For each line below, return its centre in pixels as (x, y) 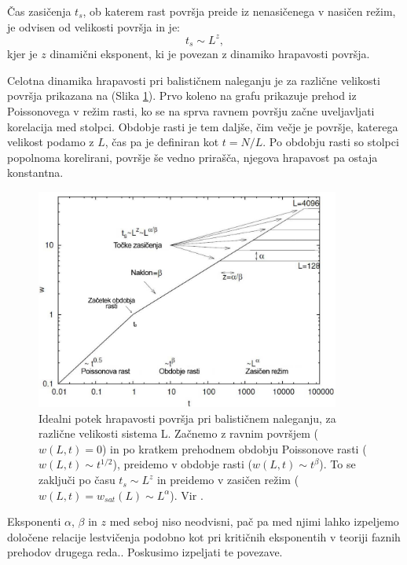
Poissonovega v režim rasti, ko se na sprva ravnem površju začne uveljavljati (191, 110)
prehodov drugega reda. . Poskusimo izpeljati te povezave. (145, 552)
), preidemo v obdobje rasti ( (182, 464)
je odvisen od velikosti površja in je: (94, 26)
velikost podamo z (51, 142)
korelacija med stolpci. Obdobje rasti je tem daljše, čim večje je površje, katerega (203, 126)
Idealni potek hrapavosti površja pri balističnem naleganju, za (187, 418)
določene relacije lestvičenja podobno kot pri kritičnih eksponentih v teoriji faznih (204, 536)
